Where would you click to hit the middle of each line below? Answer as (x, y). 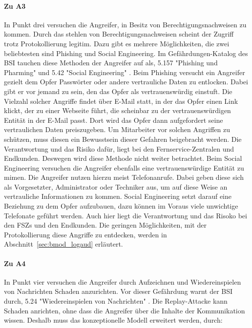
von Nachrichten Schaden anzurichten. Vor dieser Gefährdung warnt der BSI (118, 291)
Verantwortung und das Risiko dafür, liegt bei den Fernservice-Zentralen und (119, 148)
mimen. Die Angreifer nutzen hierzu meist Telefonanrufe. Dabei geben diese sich (124, 177)
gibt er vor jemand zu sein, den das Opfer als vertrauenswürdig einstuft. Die (118, 91)
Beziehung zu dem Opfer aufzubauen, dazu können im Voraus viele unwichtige (121, 206)
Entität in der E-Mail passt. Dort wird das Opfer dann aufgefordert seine (114, 120)
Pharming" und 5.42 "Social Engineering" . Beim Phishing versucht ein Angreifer (125, 72)
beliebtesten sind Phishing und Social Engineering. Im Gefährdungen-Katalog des (126, 53)
